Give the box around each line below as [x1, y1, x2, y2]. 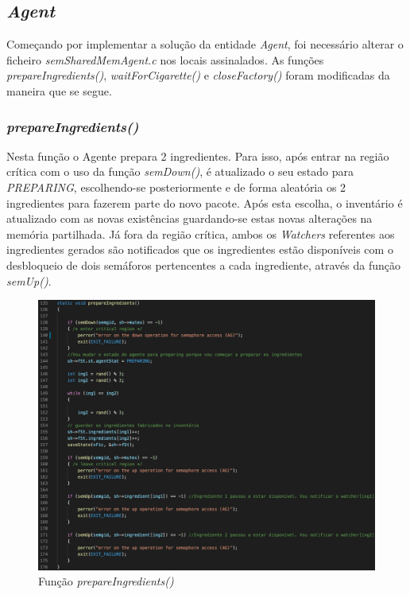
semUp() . [6, 272, 52, 289]
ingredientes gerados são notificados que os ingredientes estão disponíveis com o [6, 241, 393, 258]
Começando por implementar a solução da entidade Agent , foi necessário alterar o [6, 36, 404, 52]
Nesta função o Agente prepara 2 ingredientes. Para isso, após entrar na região [6, 147, 389, 164]
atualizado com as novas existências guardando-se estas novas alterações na [6, 210, 373, 227]
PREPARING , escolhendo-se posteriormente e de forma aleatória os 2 [6, 178, 346, 195]
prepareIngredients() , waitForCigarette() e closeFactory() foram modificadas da [6, 67, 390, 84]
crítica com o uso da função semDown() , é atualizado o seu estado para [6, 163, 354, 180]
